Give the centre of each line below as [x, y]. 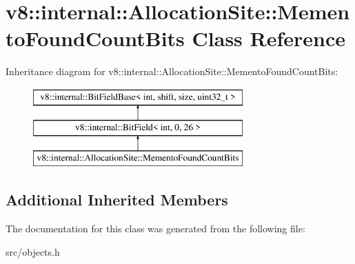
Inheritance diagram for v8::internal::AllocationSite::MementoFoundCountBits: [172, 71]
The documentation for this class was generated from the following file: [155, 229]
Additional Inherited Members [117, 200]
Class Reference [269, 38]
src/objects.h [33, 251]
